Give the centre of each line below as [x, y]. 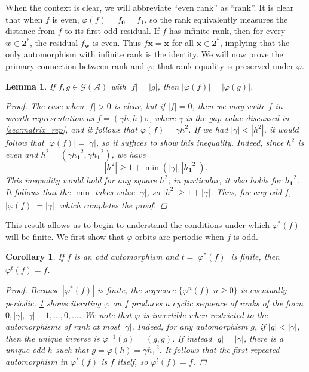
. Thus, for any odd [246, 191]
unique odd [25, 350]
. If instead [192, 338]
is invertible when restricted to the [205, 314]
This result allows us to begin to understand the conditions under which [137, 225]
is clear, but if [140, 106]
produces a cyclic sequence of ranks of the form [217, 302]
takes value [115, 191]
